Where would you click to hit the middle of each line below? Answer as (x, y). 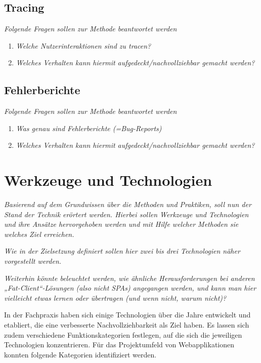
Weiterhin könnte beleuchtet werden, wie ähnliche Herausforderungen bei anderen (129, 278)
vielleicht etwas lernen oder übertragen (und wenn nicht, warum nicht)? (115, 297)
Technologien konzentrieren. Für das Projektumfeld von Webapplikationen (119, 345)
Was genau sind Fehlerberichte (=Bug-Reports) (89, 128)
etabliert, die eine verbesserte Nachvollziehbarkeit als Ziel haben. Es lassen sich (127, 325)
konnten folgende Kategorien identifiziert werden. (80, 354)
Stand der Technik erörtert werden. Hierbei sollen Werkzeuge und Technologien (126, 214)
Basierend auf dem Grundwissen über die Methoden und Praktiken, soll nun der (128, 204)
